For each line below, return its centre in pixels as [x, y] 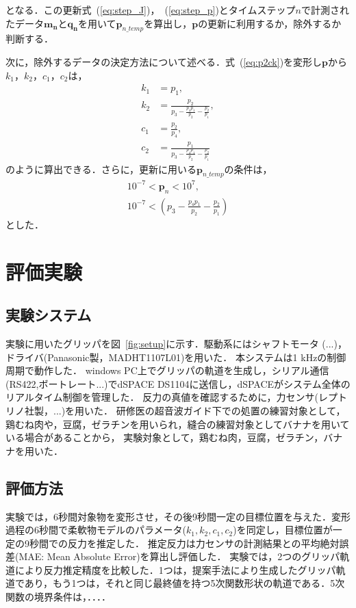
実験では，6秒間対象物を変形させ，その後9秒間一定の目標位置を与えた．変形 [178, 516]
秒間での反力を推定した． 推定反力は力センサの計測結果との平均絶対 [184, 543]
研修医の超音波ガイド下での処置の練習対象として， [231, 410]
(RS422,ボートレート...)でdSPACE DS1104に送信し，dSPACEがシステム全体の [178, 383]
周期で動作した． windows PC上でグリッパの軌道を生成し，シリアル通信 [167, 370]
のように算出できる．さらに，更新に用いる [101, 169]
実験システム [49, 315]
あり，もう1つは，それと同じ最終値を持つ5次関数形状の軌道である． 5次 [185, 583]
